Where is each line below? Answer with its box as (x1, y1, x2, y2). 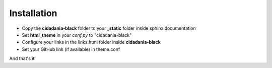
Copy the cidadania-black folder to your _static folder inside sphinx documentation (22, 25, 196, 31)
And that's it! (9, 55, 36, 61)
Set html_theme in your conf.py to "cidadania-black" (22, 32, 132, 38)
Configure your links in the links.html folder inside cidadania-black (22, 39, 161, 45)
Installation (9, 8, 57, 19)
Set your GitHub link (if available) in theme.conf (22, 46, 120, 52)
